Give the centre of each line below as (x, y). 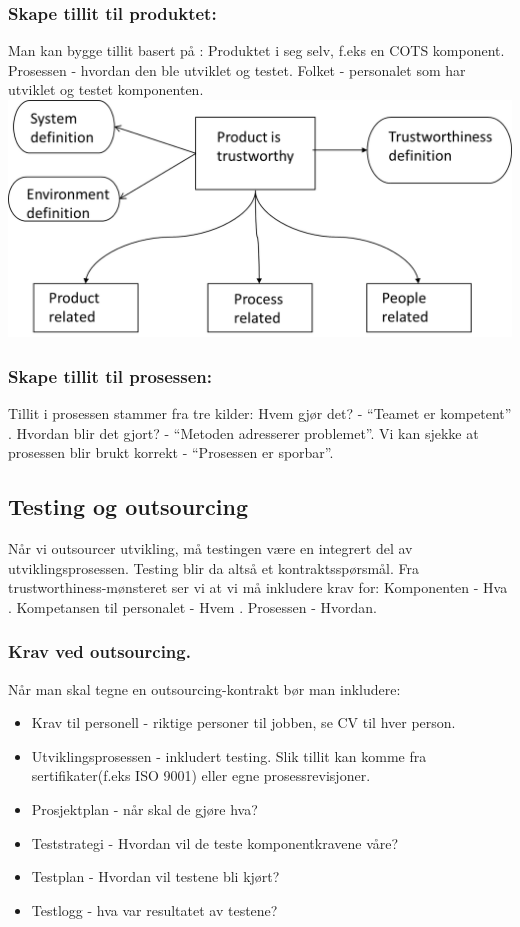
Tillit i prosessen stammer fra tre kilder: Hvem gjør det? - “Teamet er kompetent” (260, 413)
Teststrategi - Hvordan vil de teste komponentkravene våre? (215, 842)
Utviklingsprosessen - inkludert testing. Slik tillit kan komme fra (229, 755)
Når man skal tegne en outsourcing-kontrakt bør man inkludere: (204, 688)
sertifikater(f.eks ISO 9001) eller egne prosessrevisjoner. (201, 775)
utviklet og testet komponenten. (106, 89)
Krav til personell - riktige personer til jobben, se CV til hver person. (243, 722)
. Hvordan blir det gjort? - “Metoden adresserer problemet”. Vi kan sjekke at (243, 432)
